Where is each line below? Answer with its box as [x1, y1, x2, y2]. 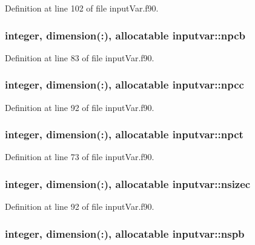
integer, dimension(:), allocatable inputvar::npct [5, 127, 243, 142]
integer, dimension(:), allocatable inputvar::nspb [5, 226, 245, 241]
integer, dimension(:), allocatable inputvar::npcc [5, 77, 244, 92]
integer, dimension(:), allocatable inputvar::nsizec [5, 176, 251, 191]
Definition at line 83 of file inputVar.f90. [5, 51, 154, 64]
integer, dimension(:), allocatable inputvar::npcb [5, 27, 245, 42]
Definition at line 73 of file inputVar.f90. [5, 150, 154, 163]
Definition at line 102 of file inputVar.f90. [5, 2, 159, 14]
